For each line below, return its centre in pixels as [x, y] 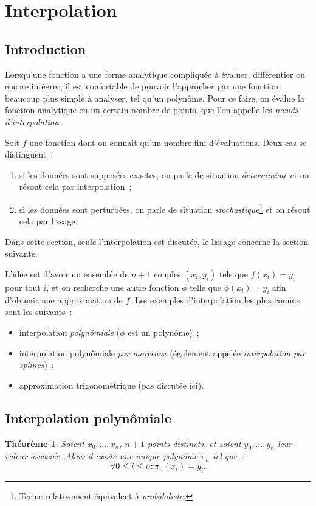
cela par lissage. [48, 221]
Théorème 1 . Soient [45, 443]
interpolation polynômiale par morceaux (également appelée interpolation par [162, 352]
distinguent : [29, 154]
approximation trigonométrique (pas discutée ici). [112, 385]
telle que [205, 287]
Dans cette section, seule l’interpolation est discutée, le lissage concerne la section [156, 241]
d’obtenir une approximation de [64, 300]
